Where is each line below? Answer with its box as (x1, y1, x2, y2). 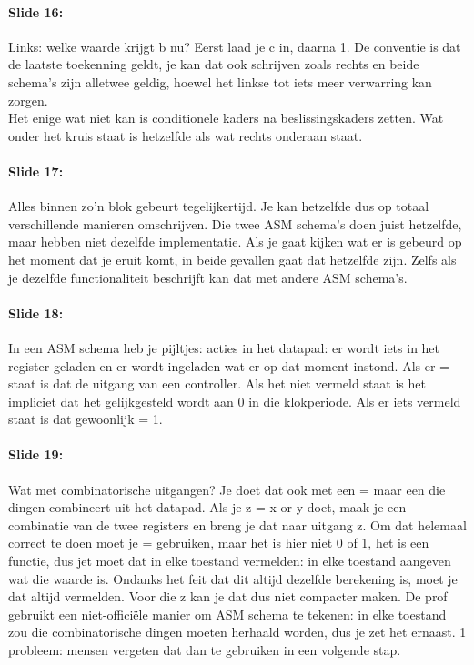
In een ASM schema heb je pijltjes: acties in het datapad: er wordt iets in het (8, 338, 440, 357)
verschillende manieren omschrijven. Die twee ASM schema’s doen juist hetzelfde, (8, 214, 462, 233)
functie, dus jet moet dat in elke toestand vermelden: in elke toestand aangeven (8, 551, 451, 570)
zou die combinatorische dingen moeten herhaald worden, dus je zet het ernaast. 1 (8, 622, 467, 641)
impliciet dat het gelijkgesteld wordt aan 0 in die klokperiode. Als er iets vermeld (8, 391, 461, 410)
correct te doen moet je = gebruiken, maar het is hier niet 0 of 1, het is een (8, 533, 429, 552)
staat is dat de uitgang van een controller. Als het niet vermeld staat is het (8, 374, 426, 393)
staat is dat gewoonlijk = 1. (8, 409, 163, 428)
